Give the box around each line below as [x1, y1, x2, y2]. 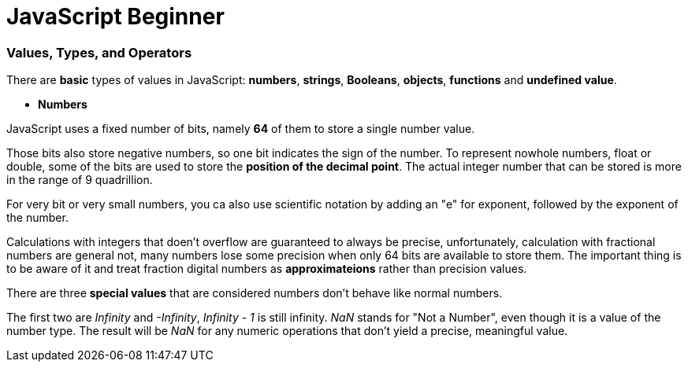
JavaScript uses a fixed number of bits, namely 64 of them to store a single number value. [6, 122, 475, 136]
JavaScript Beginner [6, 3, 225, 30]
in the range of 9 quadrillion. [6, 173, 153, 187]
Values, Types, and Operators [6, 44, 192, 61]
